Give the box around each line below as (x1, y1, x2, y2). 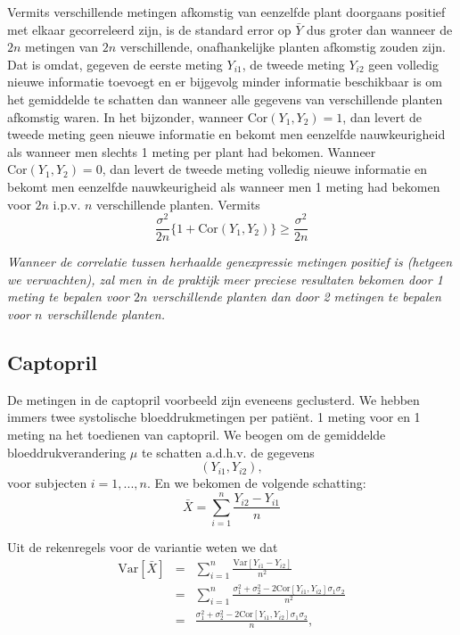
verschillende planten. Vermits (96, 194, 260, 213)
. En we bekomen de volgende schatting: (146, 474, 366, 492)
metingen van (25, 37, 99, 56)
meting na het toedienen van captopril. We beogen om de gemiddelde (7, 425, 386, 444)
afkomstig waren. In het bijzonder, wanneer (7, 107, 244, 126)
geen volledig (368, 54, 439, 73)
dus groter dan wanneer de (307, 20, 453, 38)
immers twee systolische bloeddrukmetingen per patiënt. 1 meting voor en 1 (7, 408, 421, 426)
